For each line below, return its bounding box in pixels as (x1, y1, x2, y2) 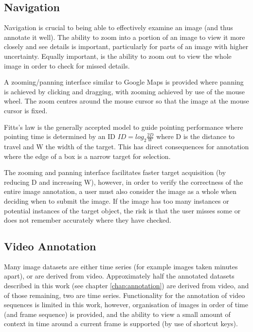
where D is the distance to (156, 131, 235, 141)
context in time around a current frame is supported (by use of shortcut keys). (4, 318, 238, 329)
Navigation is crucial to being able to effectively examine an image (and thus (4, 22, 233, 33)
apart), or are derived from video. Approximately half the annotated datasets (4, 271, 235, 281)
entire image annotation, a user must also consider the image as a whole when (4, 186, 237, 196)
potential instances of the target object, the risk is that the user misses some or (4, 205, 241, 215)
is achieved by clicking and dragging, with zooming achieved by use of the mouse (4, 86, 245, 96)
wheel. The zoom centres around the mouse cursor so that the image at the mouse (4, 96, 249, 106)
